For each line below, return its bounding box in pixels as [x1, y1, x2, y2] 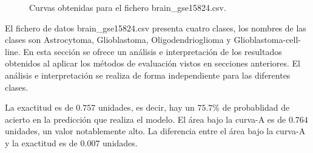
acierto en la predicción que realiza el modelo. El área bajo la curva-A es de [5, 112, 286, 125]
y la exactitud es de [5, 136, 78, 149]
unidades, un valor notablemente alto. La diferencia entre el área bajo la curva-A [5, 125, 306, 137]
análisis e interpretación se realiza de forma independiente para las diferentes [5, 68, 291, 81]
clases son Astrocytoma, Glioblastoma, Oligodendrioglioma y [5, 33, 231, 46]
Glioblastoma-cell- [234, 33, 301, 46]
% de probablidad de [212, 101, 290, 114]
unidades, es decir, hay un [98, 101, 195, 114]
